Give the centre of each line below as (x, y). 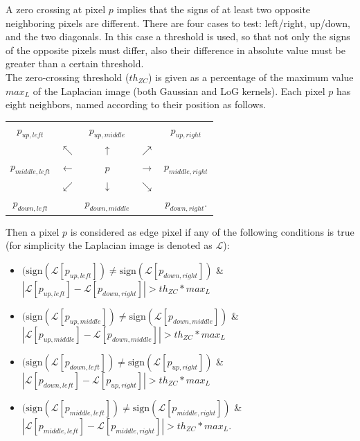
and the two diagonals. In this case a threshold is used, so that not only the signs (178, 36)
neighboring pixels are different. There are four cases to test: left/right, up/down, (178, 23)
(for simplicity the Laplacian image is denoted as (109, 245)
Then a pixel (33, 231)
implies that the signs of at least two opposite (214, 9)
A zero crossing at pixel (56, 9)
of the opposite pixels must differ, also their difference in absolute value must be (175, 50)
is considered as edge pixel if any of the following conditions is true (212, 231)
